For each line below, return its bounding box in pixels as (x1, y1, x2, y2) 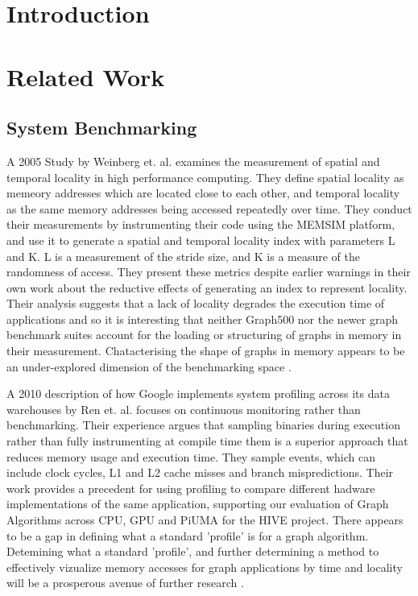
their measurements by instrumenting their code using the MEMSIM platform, (6, 216, 395, 233)
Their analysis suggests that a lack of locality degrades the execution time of (6, 295, 385, 312)
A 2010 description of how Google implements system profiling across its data (6, 385, 390, 402)
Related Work (6, 60, 165, 93)
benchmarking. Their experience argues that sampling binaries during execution (6, 416, 400, 433)
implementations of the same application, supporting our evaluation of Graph (6, 495, 389, 512)
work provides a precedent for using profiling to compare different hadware (6, 479, 375, 496)
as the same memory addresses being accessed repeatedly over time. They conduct (6, 200, 412, 217)
